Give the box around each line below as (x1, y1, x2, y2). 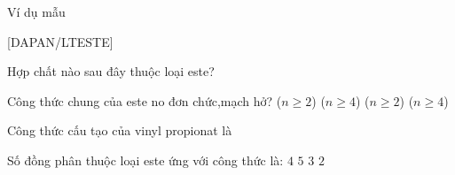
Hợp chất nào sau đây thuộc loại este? (7, 62, 215, 80)
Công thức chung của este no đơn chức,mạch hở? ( (7, 91, 282, 110)
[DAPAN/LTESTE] (7, 32, 114, 50)
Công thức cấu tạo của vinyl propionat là (7, 121, 232, 140)
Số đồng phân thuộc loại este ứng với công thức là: (7, 150, 284, 169)
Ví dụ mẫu (7, 3, 66, 20)
